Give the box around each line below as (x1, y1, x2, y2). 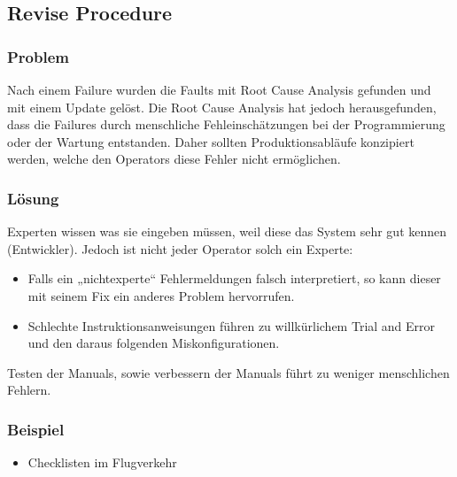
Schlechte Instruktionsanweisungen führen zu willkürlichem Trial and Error (27, 316, 436, 335)
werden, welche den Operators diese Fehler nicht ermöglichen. (7, 150, 341, 168)
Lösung (7, 187, 59, 209)
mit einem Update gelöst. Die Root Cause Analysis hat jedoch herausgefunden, (7, 97, 437, 116)
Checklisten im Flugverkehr (27, 453, 177, 472)
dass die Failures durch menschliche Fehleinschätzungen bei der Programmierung (7, 115, 445, 134)
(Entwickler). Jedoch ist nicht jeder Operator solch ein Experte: (7, 239, 353, 258)
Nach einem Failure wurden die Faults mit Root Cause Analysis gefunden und (7, 81, 431, 98)
